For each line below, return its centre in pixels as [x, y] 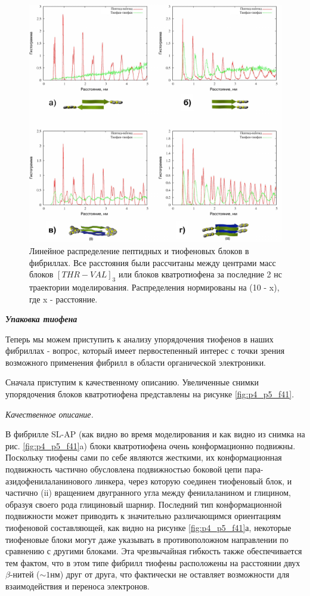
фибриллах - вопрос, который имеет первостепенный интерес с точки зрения [145, 351]
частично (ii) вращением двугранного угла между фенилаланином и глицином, [148, 492]
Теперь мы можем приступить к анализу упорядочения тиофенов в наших [139, 339]
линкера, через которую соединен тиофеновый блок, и [193, 481]
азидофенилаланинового [49, 481]
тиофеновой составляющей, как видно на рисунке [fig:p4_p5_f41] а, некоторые [148, 527]
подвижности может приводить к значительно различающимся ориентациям [143, 516]
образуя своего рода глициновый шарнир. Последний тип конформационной [144, 504]
